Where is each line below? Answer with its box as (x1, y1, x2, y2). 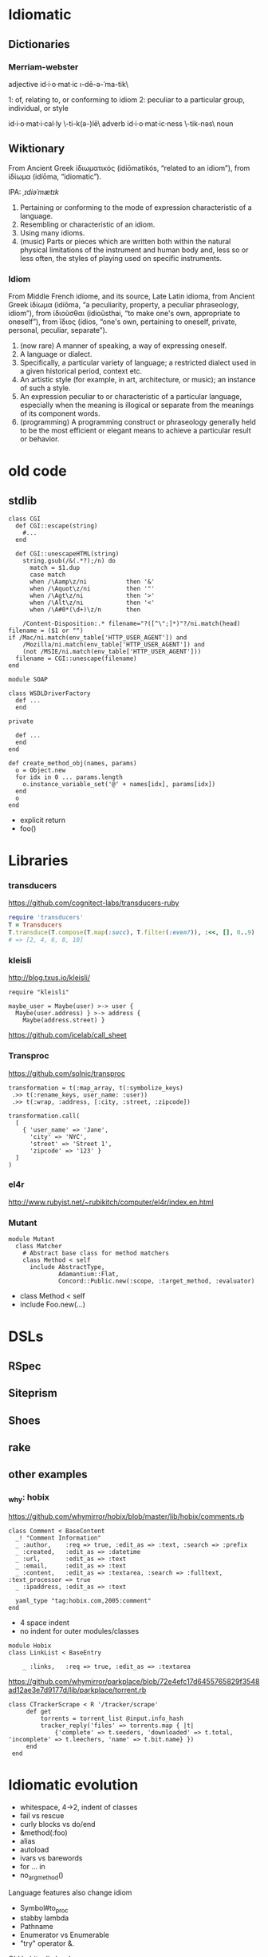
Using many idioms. (19, 227, 85, 237)
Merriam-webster (8, 61, 79, 73)
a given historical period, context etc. (19, 366, 143, 376)
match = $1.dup (29, 563, 81, 571)
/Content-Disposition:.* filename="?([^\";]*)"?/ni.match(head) (22, 619, 241, 627)
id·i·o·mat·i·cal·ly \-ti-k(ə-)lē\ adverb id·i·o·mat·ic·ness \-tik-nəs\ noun (8, 118, 234, 128)
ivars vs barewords (19, 1853, 83, 1863)
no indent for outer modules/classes (19, 1626, 140, 1635)
